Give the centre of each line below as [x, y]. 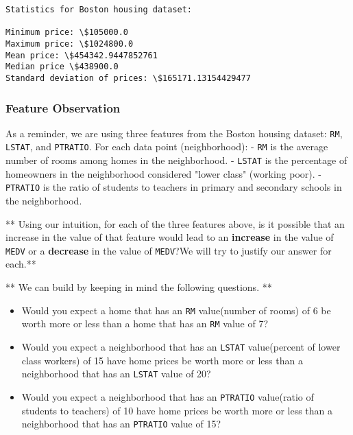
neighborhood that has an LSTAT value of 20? [116, 374]
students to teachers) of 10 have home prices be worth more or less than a [177, 410]
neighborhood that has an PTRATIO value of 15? [121, 424]
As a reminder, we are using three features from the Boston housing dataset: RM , [174, 133]
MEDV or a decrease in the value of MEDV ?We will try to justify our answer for [169, 250]
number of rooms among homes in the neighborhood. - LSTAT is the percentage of [176, 160]
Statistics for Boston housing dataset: [99, 10]
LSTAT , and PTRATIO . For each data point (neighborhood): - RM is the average [167, 146]
